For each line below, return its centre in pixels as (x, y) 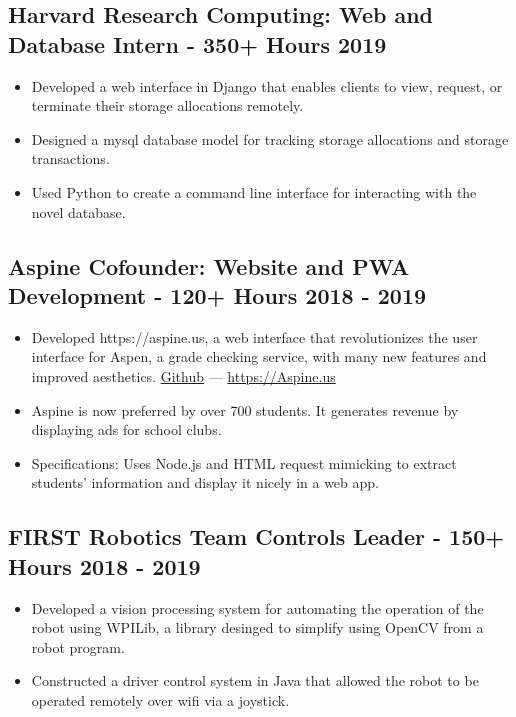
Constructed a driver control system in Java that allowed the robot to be (255, 680)
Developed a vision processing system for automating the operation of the (257, 607)
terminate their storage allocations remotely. (167, 105)
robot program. (78, 646)
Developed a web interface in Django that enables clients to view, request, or (267, 85)
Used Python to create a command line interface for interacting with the (254, 191)
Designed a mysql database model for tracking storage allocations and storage (270, 138)
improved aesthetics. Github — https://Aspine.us (183, 375)
